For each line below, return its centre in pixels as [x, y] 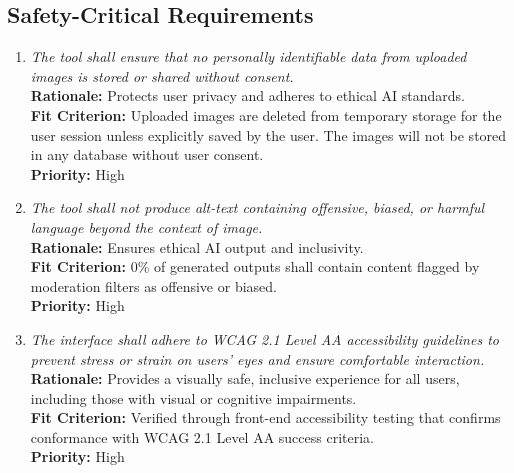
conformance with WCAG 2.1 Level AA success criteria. [202, 436]
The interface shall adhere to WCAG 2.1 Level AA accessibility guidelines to [264, 338]
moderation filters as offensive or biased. [153, 285]
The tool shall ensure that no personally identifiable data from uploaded [248, 56]
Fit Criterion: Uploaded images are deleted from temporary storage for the [266, 114]
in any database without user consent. [147, 154]
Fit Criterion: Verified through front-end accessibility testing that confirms [265, 417]
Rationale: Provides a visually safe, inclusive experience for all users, [245, 378]
